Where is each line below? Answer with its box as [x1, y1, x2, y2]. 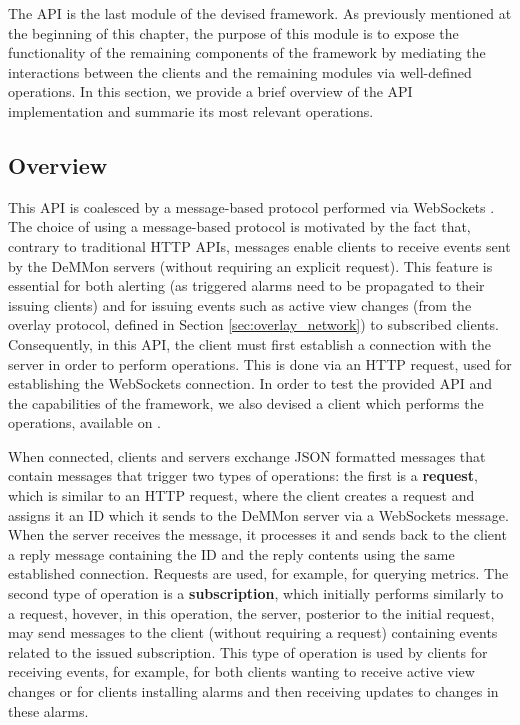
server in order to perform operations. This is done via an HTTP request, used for [8, 353, 512, 374]
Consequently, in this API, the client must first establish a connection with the [8, 333, 491, 354]
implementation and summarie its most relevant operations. [8, 100, 374, 121]
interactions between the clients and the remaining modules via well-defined [8, 61, 472, 82]
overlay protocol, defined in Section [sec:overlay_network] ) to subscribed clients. [8, 314, 499, 335]
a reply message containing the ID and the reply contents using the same [8, 543, 455, 564]
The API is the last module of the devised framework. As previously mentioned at [8, 3, 512, 23]
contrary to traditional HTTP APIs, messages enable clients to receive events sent [8, 235, 511, 256]
